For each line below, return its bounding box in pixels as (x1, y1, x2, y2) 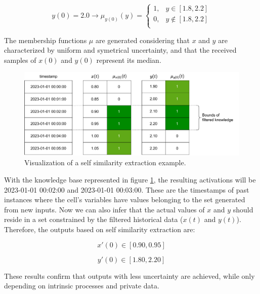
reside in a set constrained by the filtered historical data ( (4, 214, 183, 225)
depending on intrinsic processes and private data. (4, 280, 159, 291)
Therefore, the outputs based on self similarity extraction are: (4, 224, 195, 234)
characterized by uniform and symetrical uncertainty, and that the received (4, 45, 237, 55)
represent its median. (96, 54, 161, 65)
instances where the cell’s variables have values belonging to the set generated (4, 194, 245, 205)
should (233, 204, 253, 214)
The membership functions (4, 34, 87, 45)
